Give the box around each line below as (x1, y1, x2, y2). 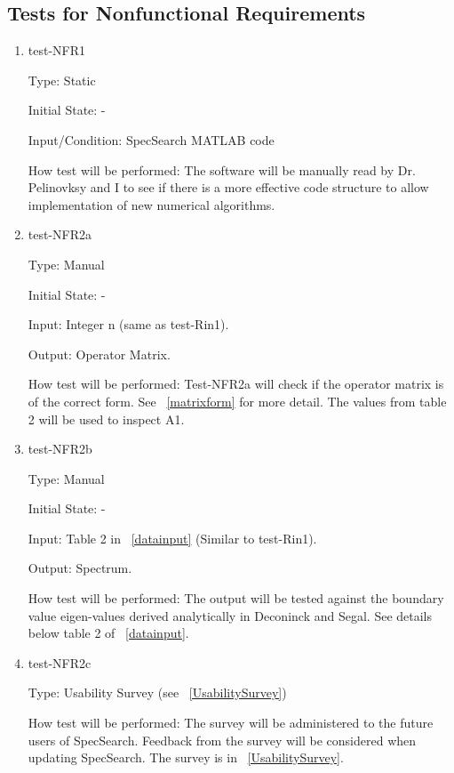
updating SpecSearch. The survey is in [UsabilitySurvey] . (28, 748, 344, 767)
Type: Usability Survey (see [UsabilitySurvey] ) (28, 683, 287, 702)
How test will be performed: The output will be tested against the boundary (28, 589, 444, 608)
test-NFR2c (28, 653, 92, 672)
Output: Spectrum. (28, 559, 132, 577)
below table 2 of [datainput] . (28, 624, 189, 642)
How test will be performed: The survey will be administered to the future (28, 713, 434, 732)
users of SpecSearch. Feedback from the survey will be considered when (28, 730, 417, 749)
